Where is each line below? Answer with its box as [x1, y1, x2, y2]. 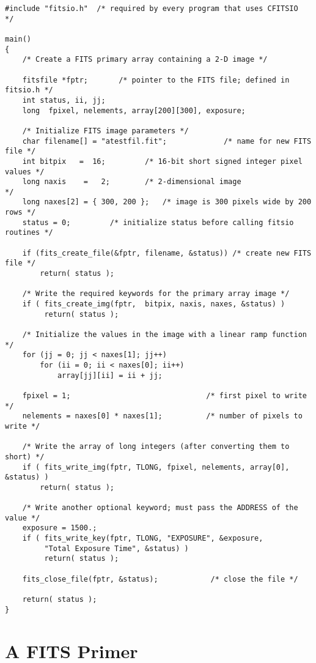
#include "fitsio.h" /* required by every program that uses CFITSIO [5, 4, 298, 13]
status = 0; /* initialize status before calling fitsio [22, 218, 294, 227]
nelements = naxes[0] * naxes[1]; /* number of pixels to [22, 412, 303, 421]
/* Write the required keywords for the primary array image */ [22, 289, 290, 298]
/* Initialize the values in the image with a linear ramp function [22, 330, 307, 339]
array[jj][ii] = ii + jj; [57, 371, 163, 380]
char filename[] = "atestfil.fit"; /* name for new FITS [22, 136, 312, 146]
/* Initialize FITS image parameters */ [22, 126, 189, 135]
